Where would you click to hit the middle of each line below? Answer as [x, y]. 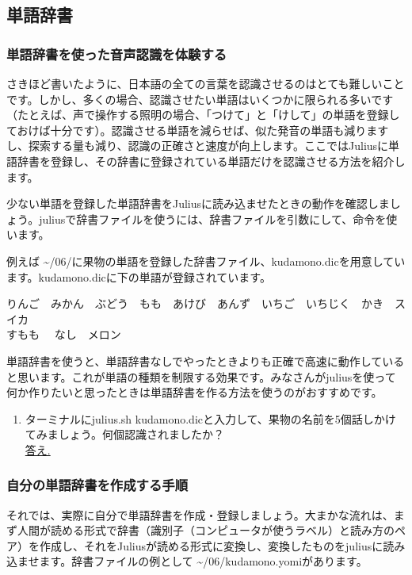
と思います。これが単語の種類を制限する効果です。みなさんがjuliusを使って [201, 376]
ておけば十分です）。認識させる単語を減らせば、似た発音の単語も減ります [198, 130]
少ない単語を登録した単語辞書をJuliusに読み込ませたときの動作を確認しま [198, 203]
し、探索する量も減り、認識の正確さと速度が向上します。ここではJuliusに [198, 146]
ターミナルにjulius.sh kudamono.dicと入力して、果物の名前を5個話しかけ [210, 418]
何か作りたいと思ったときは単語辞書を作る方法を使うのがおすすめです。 [195, 392]
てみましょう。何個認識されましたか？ [124, 434]
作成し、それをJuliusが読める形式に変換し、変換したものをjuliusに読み [222, 545]
